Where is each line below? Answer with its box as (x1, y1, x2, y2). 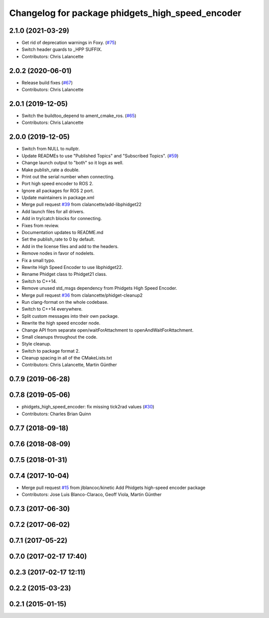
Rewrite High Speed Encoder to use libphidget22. (21, 264, 123, 270)
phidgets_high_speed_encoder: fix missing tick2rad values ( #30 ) (21, 404, 154, 410)
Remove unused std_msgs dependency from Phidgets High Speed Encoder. (21, 285, 177, 291)
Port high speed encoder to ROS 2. (21, 181, 94, 187)
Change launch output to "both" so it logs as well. (21, 160, 124, 166)
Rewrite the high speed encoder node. (21, 320, 101, 326)
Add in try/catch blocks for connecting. (21, 216, 102, 222)
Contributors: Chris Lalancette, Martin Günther (21, 362, 117, 368)
